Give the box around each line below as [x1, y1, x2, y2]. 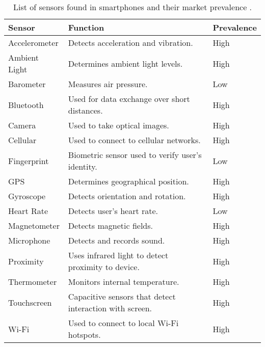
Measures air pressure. [68, 78, 148, 90]
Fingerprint [8, 154, 49, 167]
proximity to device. [68, 261, 140, 273]
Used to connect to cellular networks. [68, 134, 201, 146]
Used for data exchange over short [68, 93, 190, 104]
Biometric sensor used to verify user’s [68, 149, 202, 161]
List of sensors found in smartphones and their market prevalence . [13, 1, 252, 13]
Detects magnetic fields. [68, 220, 153, 231]
